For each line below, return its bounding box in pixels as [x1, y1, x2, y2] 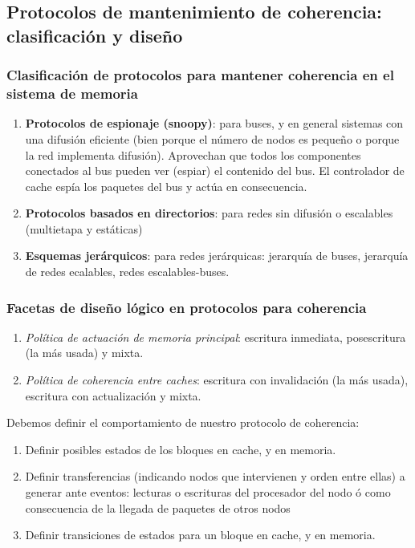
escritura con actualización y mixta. [25, 387, 201, 404]
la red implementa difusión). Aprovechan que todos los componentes [25, 146, 361, 163]
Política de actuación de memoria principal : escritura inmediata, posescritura [25, 328, 406, 345]
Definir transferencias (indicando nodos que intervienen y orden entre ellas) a [25, 468, 405, 485]
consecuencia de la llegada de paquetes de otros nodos [25, 499, 291, 516]
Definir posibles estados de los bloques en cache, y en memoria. [25, 440, 336, 457]
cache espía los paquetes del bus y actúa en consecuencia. [25, 177, 307, 194]
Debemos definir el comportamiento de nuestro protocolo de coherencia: [6, 414, 360, 431]
